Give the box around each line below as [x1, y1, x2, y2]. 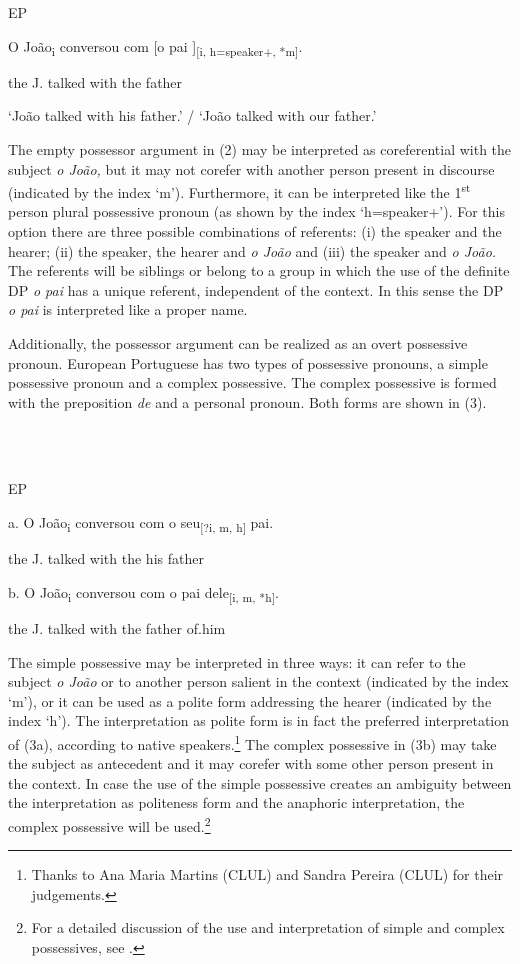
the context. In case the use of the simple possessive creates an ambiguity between [8, 772, 512, 793]
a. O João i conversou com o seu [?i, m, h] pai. [8, 512, 274, 535]
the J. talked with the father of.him [8, 617, 226, 638]
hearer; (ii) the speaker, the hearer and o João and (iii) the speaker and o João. [8, 240, 497, 261]
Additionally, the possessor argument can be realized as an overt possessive [8, 332, 468, 353]
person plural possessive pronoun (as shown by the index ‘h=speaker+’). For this [8, 201, 505, 222]
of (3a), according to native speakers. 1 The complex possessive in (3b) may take [8, 730, 497, 754]
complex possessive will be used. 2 [8, 812, 211, 836]
